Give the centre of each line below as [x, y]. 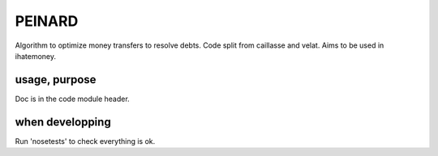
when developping [63, 122]
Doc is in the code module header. [72, 99]
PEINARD [47, 21]
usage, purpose [56, 80]
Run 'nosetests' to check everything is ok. [85, 141]
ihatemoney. [36, 56]
